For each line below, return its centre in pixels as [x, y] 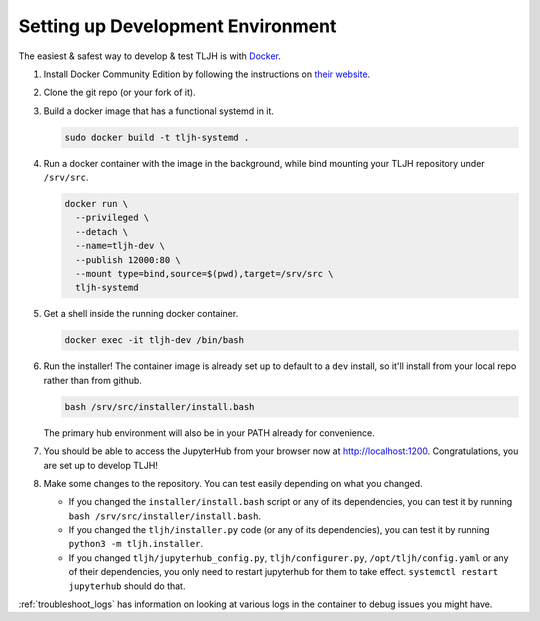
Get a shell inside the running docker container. [141, 314]
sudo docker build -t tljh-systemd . [157, 137]
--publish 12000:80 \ [128, 259]
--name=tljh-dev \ [120, 246]
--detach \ [102, 231]
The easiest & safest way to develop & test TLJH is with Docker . [150, 56]
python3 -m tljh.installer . [136, 544]
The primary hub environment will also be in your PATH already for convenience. [209, 432]
